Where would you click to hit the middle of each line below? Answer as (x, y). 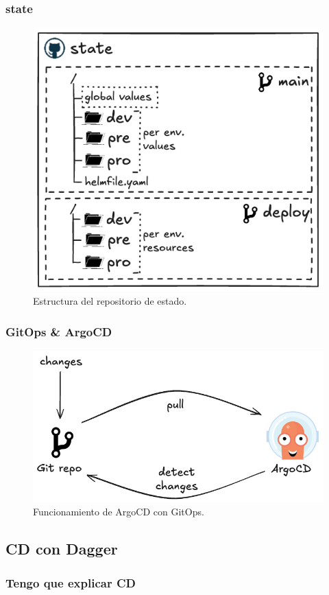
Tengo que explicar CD (71, 582)
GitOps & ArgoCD (59, 331)
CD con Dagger (62, 549)
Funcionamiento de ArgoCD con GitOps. (119, 512)
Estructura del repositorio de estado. (110, 301)
